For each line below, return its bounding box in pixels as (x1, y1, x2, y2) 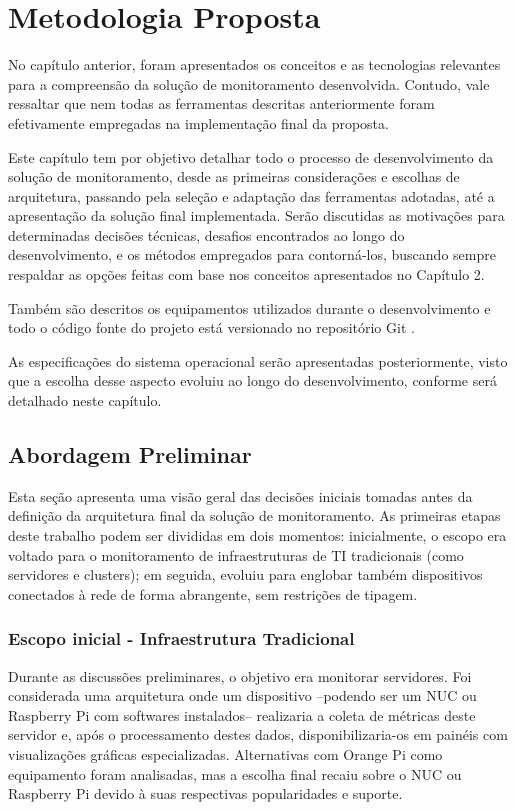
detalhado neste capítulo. (8, 390, 162, 411)
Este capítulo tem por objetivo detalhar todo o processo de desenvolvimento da (8, 146, 494, 167)
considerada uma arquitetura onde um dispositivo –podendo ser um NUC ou (8, 685, 477, 706)
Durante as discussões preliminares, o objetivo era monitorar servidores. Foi (8, 665, 472, 686)
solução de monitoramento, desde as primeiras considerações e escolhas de (8, 166, 460, 187)
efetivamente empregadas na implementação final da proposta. (8, 112, 389, 133)
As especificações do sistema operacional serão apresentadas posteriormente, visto (8, 350, 508, 371)
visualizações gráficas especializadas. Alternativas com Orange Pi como (8, 743, 443, 764)
